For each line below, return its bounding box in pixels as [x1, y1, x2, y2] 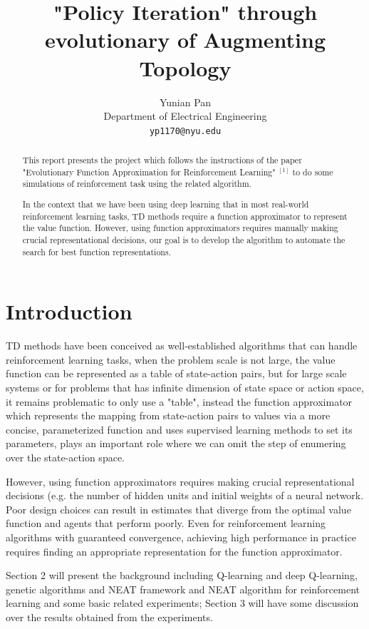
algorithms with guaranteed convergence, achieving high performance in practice [6, 529, 356, 544]
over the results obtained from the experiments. [6, 609, 213, 624]
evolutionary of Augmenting [45, 25, 326, 54]
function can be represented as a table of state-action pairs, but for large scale [6, 366, 347, 381]
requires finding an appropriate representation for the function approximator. [6, 543, 343, 558]
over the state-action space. [6, 449, 125, 464]
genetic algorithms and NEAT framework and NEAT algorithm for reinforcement [6, 581, 360, 596]
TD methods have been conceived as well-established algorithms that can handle [6, 338, 358, 353]
